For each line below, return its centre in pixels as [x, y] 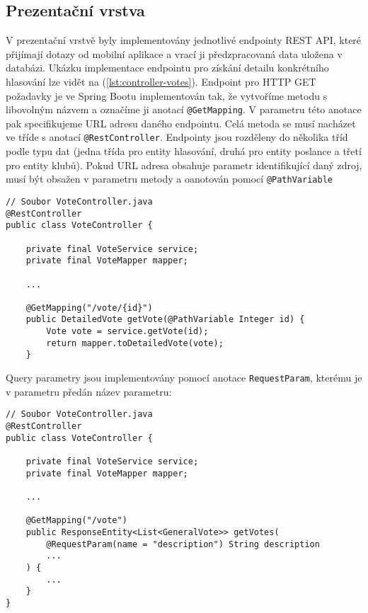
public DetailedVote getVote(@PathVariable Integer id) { [165, 320]
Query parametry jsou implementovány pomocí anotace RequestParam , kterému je [184, 378]
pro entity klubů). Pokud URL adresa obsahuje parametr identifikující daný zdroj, [184, 165]
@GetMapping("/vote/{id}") [89, 308]
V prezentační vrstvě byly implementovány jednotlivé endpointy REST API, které [184, 40]
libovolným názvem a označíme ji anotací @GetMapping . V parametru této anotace [184, 109]
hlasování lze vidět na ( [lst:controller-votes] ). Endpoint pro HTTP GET [161, 81]
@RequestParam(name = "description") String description [183, 544]
